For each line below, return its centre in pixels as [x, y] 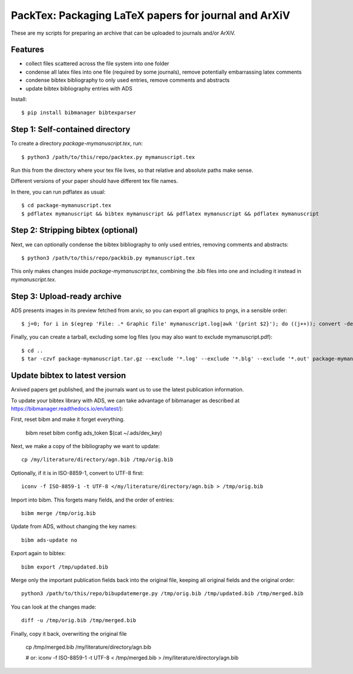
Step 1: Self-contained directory [71, 130]
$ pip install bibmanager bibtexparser [79, 113]
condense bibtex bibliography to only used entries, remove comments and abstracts [128, 80]
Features [27, 50]
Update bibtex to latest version [69, 376]
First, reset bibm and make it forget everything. [68, 419]
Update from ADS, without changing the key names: [74, 526]
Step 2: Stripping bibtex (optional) [74, 230]
